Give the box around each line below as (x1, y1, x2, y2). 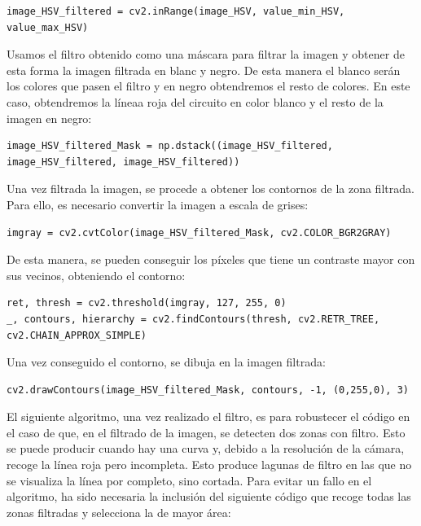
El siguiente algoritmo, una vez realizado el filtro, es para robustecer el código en (7, 408, 410, 425)
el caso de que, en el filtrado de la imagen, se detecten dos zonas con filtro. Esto (7, 423, 406, 441)
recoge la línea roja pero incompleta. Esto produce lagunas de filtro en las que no (7, 456, 412, 473)
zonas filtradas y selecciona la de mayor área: (7, 503, 231, 520)
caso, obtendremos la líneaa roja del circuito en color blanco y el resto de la (7, 93, 384, 110)
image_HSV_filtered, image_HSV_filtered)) (7, 156, 240, 168)
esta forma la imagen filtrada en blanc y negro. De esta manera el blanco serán (7, 61, 401, 78)
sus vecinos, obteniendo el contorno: (7, 266, 186, 283)
